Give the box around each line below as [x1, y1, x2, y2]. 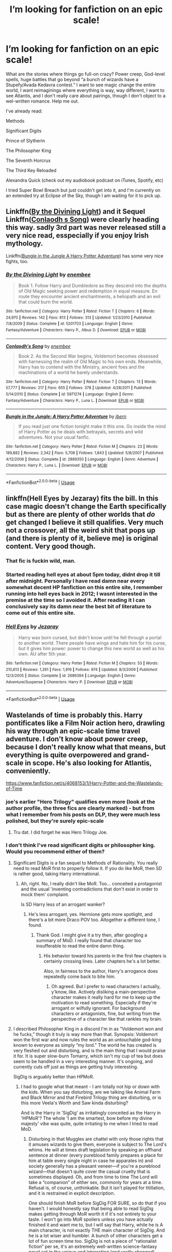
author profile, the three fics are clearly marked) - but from [6, 805, 155, 812]
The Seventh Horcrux [6, 157, 51, 163]
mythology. [6, 239, 43, 248]
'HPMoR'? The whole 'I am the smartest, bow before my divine [20, 1115, 153, 1121]
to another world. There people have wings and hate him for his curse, [18, 640, 166, 646]
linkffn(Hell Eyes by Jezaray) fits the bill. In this [6, 494, 159, 502]
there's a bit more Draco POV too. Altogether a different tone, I [28, 917, 160, 923]
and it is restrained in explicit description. [28, 1190, 115, 1196]
